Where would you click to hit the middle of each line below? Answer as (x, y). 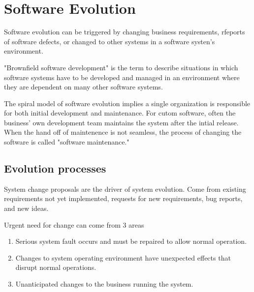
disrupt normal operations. (56, 267)
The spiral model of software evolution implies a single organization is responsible (127, 103)
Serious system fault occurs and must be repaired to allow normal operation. (131, 241)
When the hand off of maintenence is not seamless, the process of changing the (123, 132)
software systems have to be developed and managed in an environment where (122, 77)
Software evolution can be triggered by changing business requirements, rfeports (125, 32)
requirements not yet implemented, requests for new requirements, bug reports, (123, 198)
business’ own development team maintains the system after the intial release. (121, 122)
